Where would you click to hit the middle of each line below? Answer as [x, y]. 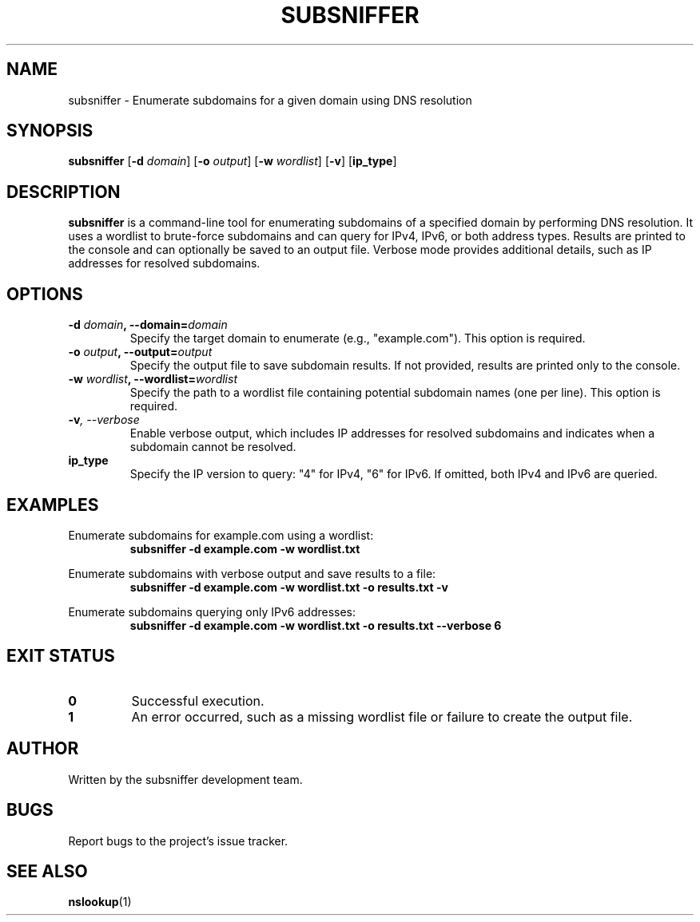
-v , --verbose [104, 420]
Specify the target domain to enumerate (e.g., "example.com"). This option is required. [358, 338]
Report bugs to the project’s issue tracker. [178, 841]
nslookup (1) [100, 902]
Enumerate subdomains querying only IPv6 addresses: [212, 611]
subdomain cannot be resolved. [213, 447]
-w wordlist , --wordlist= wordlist [153, 379]
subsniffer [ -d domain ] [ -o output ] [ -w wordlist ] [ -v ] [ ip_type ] [233, 161]
